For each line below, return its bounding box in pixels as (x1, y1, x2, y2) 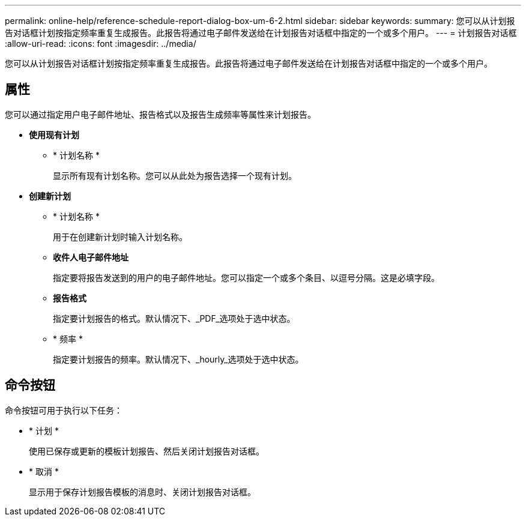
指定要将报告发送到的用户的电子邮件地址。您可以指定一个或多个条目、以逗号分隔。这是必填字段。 (53, 272, 440, 283)
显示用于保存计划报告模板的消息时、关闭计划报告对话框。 (29, 486, 256, 497)
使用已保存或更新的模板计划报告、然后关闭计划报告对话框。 (29, 445, 264, 456)
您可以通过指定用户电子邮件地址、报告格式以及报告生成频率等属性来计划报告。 (5, 109, 316, 119)
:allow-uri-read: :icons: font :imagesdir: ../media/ (5, 38, 196, 49)
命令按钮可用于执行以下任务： (5, 405, 122, 415)
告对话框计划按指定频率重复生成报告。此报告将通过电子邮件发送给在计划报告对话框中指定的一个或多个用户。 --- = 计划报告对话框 (5, 28, 517, 38)
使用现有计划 (29, 129, 79, 140)
